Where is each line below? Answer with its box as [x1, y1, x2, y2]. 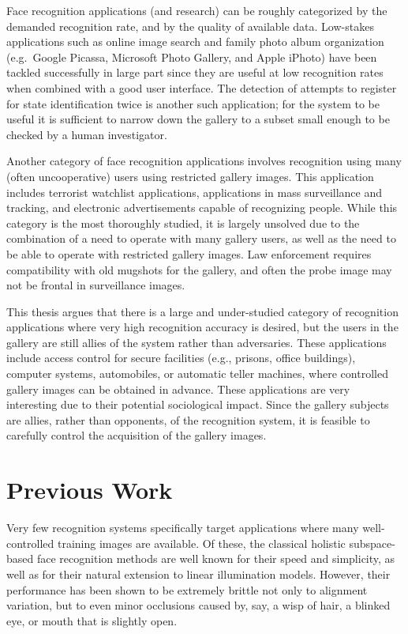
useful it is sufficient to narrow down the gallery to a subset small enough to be [6, 111, 390, 127]
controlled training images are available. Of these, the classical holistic [6, 534, 346, 551]
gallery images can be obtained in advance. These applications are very [6, 380, 350, 397]
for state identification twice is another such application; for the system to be [6, 95, 380, 111]
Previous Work [6, 474, 173, 506]
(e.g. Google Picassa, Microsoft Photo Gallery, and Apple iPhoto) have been [6, 48, 377, 65]
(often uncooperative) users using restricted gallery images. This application [6, 168, 374, 184]
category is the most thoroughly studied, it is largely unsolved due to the [6, 214, 360, 231]
